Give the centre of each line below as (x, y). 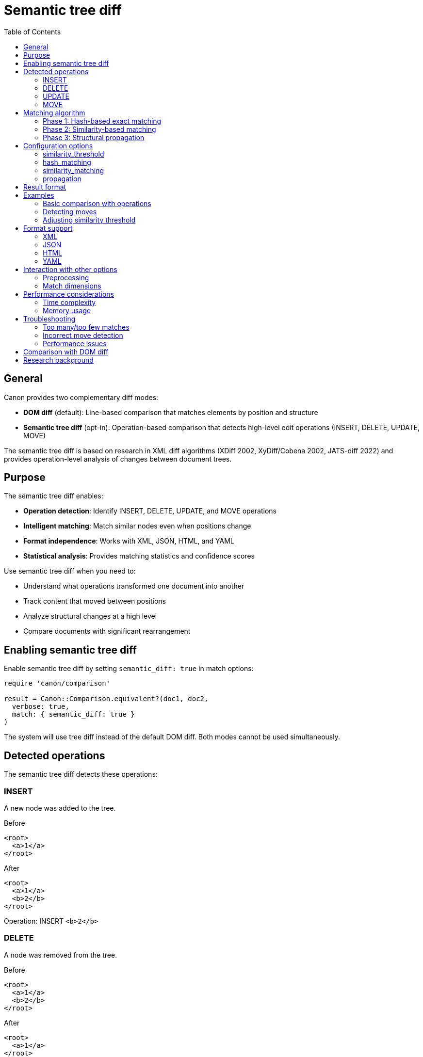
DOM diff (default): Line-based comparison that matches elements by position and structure (171, 412)
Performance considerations (69, 294)
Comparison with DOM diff (66, 352)
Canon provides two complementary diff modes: (81, 397)
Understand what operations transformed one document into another (134, 586)
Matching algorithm (54, 112)
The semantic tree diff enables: (54, 496)
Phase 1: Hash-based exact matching (102, 121)
